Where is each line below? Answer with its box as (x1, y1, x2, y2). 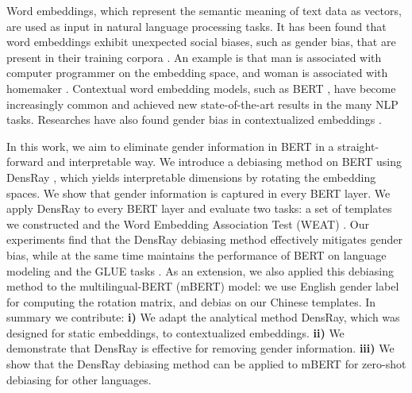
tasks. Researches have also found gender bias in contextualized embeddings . (6, 111, 382, 128)
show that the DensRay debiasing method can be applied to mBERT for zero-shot (6, 356, 406, 372)
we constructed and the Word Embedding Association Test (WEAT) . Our (6, 215, 370, 232)
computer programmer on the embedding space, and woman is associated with (6, 64, 388, 81)
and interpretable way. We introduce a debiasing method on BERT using (47, 153, 402, 170)
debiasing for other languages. (6, 371, 152, 387)
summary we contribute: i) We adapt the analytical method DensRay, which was (6, 309, 400, 326)
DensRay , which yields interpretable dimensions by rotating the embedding (6, 168, 376, 185)
